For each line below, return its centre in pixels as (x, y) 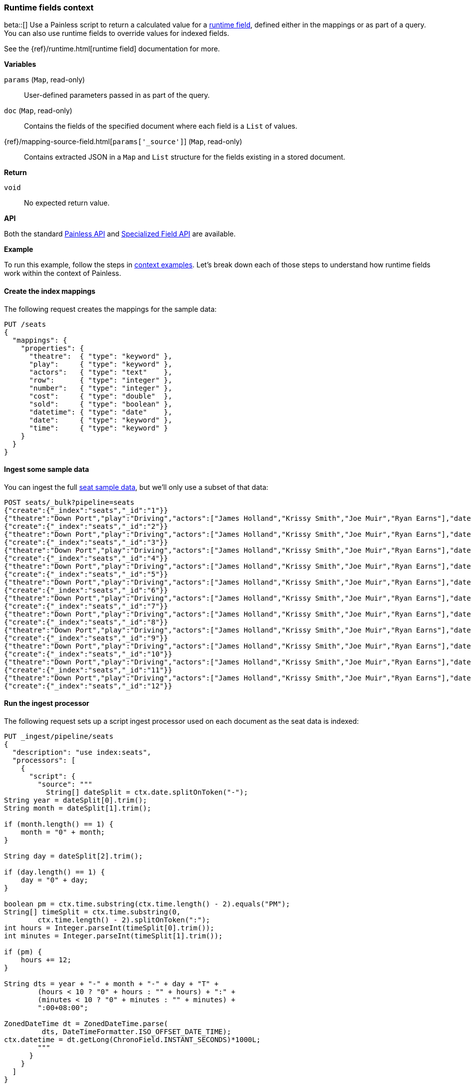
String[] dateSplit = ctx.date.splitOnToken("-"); (147, 792)
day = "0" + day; (54, 880)
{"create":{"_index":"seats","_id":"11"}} (88, 670)
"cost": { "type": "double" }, (101, 396)
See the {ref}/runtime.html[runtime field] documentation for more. (112, 49)
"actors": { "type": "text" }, (101, 372)
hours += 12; (46, 960)
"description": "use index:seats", (82, 753)
